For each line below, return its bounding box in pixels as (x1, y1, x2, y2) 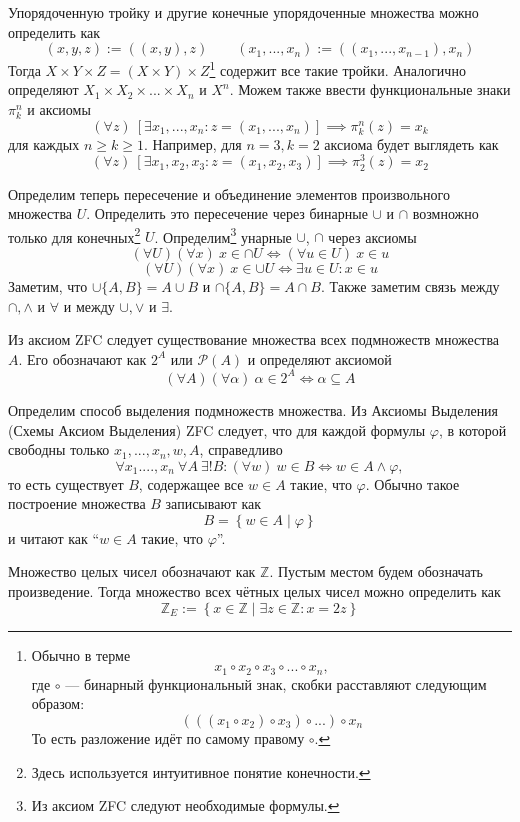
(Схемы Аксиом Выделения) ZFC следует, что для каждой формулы (8, 419, 426, 440)
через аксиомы (328, 226, 417, 247)
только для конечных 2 (8, 223, 141, 247)
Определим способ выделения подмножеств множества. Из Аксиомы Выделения (8, 399, 499, 420)
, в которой (438, 419, 507, 440)
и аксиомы (27, 99, 91, 120)
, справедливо (199, 439, 283, 460)
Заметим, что (8, 276, 88, 297)
